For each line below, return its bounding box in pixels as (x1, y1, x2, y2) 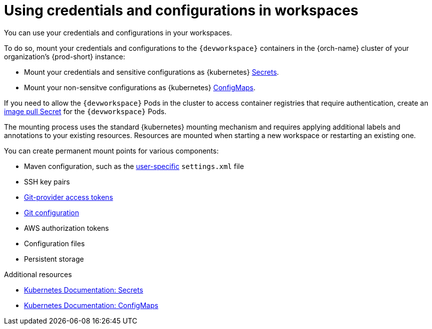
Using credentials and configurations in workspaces (4, 2, 359, 19)
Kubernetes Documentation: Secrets (24, 285, 143, 294)
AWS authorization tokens (24, 223, 109, 232)
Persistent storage (24, 254, 84, 263)
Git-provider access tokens (24, 192, 113, 201)
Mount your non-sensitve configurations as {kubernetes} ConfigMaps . (24, 83, 256, 92)
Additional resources (4, 270, 72, 279)
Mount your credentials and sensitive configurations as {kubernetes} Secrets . (24, 67, 279, 76)
